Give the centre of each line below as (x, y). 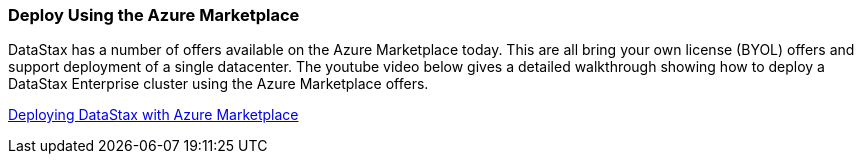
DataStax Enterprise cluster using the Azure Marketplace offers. (218, 84)
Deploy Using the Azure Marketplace (154, 15)
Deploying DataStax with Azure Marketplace (153, 115)
